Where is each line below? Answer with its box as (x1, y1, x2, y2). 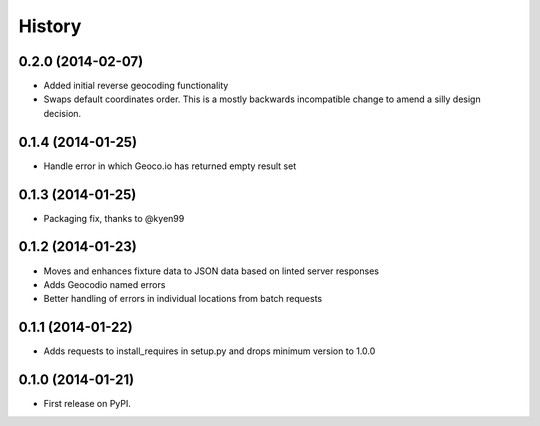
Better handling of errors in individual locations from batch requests (43, 293, 323, 305)
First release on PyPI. (43, 398, 132, 410)
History (18, 15, 82, 37)
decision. (43, 107, 82, 119)
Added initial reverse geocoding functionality (43, 80, 229, 92)
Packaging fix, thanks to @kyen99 (43, 212, 185, 224)
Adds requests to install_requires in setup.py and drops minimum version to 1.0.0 (43, 345, 376, 357)
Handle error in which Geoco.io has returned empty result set (43, 160, 297, 172)
